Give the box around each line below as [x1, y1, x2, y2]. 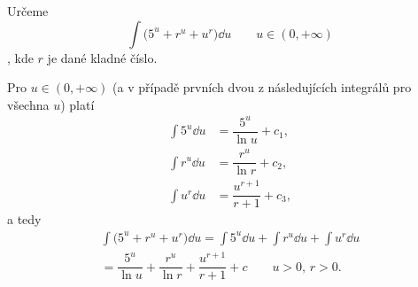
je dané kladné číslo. [47, 48, 158, 66]
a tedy [7, 210, 42, 229]
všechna [7, 95, 50, 113]
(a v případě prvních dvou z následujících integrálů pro [112, 78, 412, 97]
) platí [60, 95, 95, 113]
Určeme [7, 2, 49, 19]
